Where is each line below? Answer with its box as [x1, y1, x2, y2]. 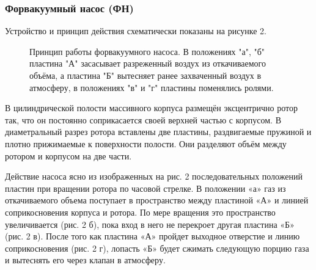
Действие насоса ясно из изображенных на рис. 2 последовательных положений [5, 170, 303, 183]
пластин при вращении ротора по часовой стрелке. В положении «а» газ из [5, 181, 286, 194]
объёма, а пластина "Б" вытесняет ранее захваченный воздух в [29, 69, 262, 81]
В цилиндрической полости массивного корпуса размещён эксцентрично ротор [5, 101, 298, 114]
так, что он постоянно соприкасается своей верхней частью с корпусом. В [5, 113, 281, 126]
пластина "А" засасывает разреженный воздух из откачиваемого [29, 57, 266, 70]
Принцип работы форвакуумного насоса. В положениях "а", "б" [29, 45, 265, 57]
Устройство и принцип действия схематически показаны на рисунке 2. [5, 24, 266, 37]
